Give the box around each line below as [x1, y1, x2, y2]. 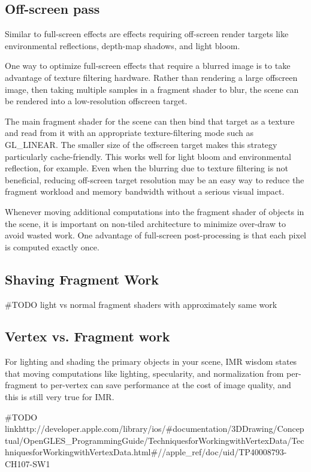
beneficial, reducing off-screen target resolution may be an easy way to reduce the [5, 173, 304, 186]
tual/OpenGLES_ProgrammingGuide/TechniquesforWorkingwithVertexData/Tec [5, 434, 304, 446]
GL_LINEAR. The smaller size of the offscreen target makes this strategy [5, 138, 277, 150]
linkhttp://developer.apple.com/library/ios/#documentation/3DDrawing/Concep [5, 422, 304, 435]
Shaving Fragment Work [5, 270, 159, 288]
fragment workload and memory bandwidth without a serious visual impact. [5, 185, 285, 198]
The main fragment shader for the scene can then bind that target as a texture [5, 114, 295, 127]
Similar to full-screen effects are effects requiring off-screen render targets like [5, 28, 289, 40]
